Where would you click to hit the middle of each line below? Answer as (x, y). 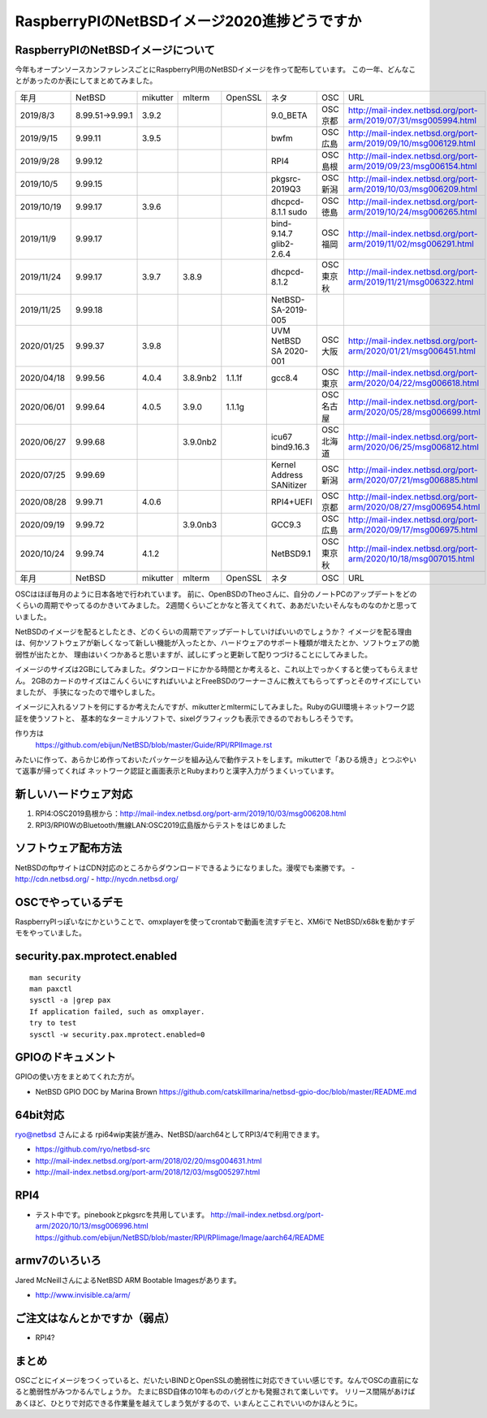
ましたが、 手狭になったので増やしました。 (87, 692)
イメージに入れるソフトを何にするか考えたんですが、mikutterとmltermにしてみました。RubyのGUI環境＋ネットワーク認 (215, 707)
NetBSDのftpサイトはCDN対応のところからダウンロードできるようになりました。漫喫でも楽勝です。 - (185, 867)
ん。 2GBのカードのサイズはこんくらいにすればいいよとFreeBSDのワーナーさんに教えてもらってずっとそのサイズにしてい (218, 681)
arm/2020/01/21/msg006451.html (412, 351)
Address (287, 475)
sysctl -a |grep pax (70, 1000)
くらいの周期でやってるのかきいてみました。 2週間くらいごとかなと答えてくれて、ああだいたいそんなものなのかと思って (216, 605)
